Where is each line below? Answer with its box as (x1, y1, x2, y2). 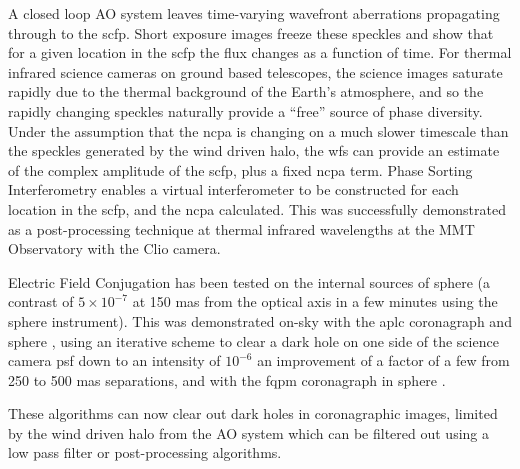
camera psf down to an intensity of (8, 350, 221, 371)
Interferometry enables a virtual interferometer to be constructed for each (8, 179, 459, 200)
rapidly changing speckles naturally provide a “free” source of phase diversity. (8, 100, 483, 121)
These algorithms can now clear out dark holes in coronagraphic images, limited (8, 403, 498, 424)
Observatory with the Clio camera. (8, 238, 221, 259)
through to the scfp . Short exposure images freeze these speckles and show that (8, 22, 494, 43)
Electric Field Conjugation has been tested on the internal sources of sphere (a (8, 271, 490, 292)
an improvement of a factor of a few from (257, 350, 510, 371)
